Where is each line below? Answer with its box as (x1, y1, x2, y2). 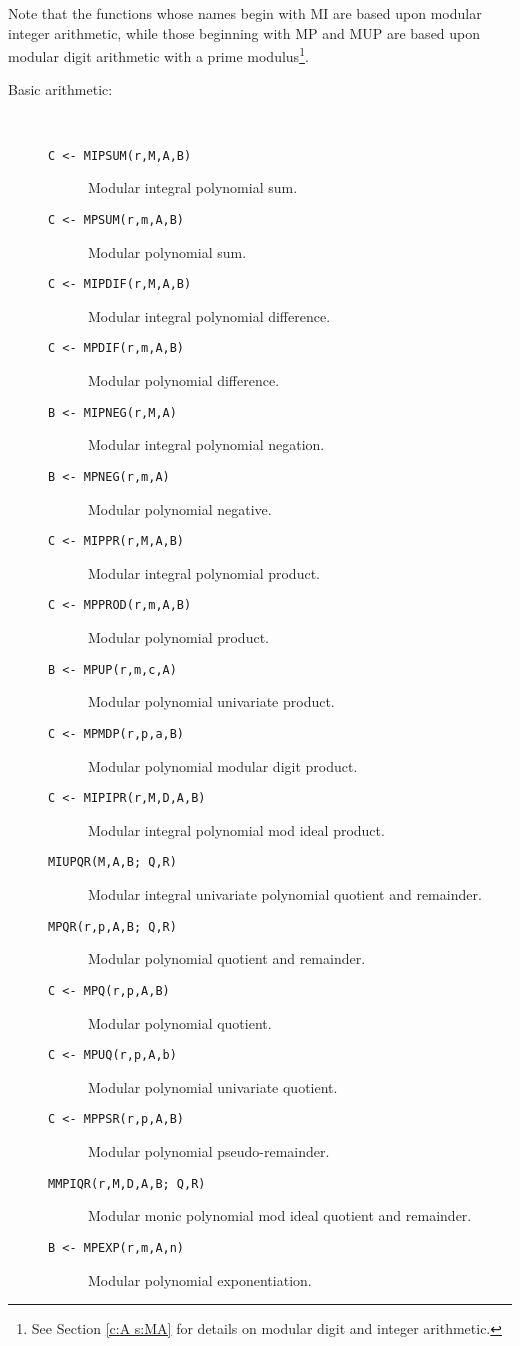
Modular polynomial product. (88, 627, 269, 648)
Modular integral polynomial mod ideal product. (88, 819, 385, 840)
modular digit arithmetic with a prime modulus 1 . (8, 43, 309, 66)
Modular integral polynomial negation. (88, 434, 325, 455)
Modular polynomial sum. (88, 241, 247, 262)
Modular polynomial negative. (88, 498, 272, 519)
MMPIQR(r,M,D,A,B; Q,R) (48, 1176, 206, 1191)
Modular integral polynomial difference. (88, 305, 331, 326)
